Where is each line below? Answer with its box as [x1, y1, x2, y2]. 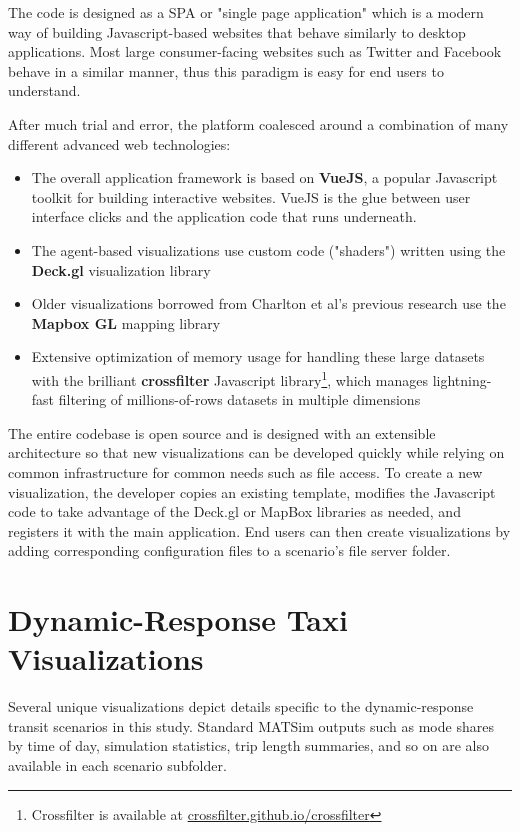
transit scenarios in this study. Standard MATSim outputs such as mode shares [8, 715, 494, 736]
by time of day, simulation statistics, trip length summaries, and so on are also [8, 735, 489, 756]
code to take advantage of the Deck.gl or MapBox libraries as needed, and [8, 501, 461, 522]
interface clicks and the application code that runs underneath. [31, 206, 417, 227]
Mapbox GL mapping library [31, 312, 221, 333]
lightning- [432, 369, 492, 390]
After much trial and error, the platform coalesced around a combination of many [8, 113, 509, 134]
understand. [8, 80, 81, 101]
